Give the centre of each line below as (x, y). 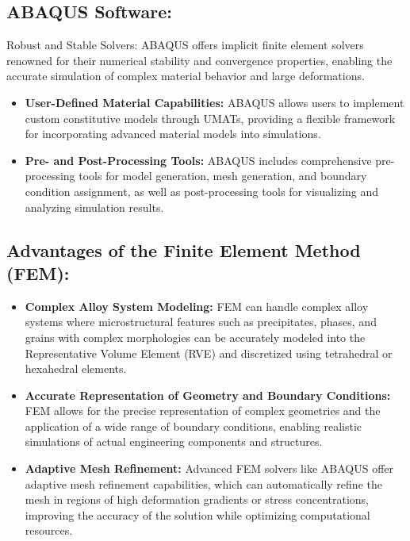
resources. (49, 530)
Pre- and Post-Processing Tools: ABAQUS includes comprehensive (198, 160)
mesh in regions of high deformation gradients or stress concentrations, (197, 499)
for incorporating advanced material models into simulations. (173, 134)
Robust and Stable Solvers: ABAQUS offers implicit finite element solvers (185, 45)
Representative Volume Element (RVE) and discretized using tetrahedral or (209, 353)
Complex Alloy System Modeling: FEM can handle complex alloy (197, 306)
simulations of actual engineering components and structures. (174, 441)
